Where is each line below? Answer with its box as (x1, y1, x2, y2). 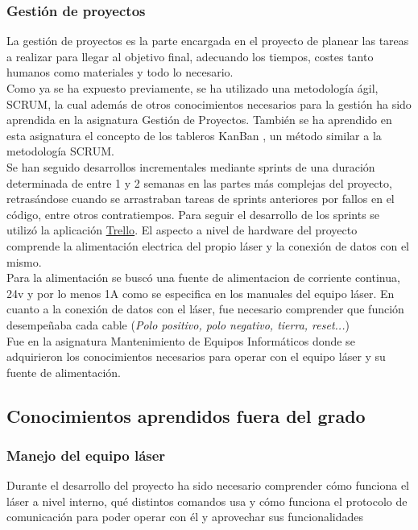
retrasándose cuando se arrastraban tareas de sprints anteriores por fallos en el (6, 190, 395, 207)
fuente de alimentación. (6, 363, 121, 380)
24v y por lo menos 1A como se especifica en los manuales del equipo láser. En (6, 284, 395, 301)
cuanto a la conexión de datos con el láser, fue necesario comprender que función (6, 300, 404, 317)
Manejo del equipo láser (6, 445, 166, 465)
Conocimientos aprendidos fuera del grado (6, 403, 366, 428)
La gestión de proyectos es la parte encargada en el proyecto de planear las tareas (6, 32, 409, 49)
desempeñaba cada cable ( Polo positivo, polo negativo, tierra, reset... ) (6, 316, 350, 333)
